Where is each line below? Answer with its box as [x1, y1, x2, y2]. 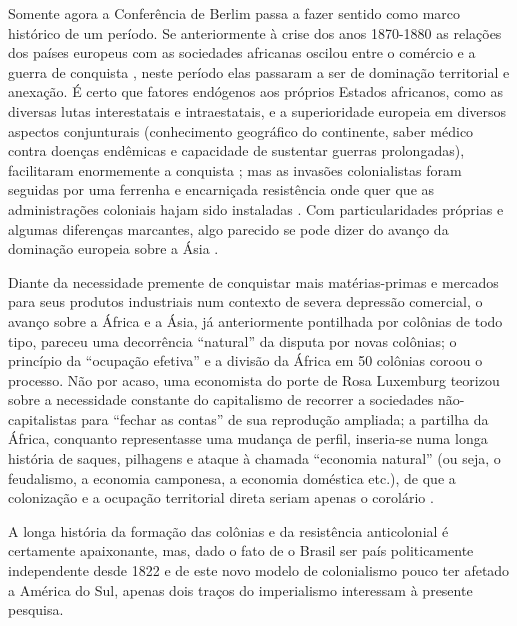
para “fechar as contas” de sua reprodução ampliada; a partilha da [81, 408, 489, 429]
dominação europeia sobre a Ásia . [8, 238, 219, 259]
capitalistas [8, 408, 77, 429]
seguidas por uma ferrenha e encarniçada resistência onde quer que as [8, 179, 435, 200]
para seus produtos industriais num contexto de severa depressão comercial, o [8, 291, 483, 312]
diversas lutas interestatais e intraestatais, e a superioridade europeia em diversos [8, 100, 507, 121]
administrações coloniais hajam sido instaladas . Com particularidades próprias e [8, 198, 504, 219]
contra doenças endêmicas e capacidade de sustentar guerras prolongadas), [8, 140, 465, 161]
